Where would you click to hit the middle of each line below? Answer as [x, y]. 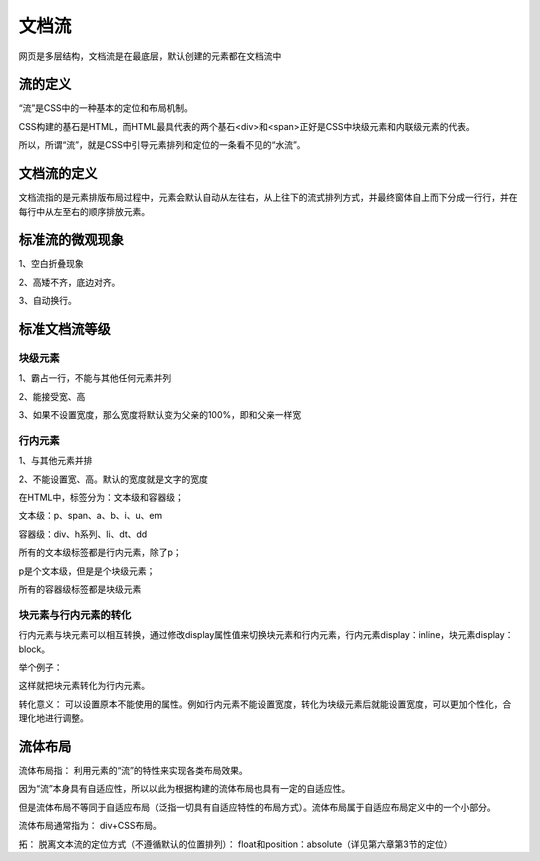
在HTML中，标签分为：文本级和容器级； [101, 497]
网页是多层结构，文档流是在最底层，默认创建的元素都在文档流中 [150, 56]
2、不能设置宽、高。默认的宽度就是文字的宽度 [113, 479]
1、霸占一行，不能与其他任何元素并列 [95, 378]
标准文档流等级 [64, 329]
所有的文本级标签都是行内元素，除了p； [100, 552]
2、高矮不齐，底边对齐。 [69, 282]
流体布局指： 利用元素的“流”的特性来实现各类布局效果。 [133, 771]
